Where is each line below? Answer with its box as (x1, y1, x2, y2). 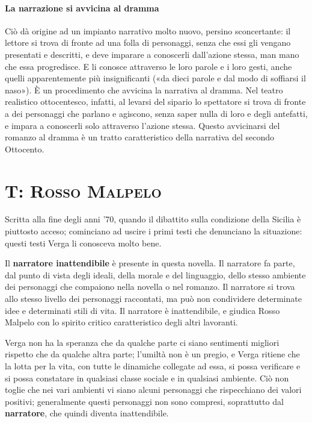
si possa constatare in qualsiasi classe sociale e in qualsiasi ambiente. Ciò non (5, 371, 289, 384)
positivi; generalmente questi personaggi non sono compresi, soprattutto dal (5, 395, 284, 407)
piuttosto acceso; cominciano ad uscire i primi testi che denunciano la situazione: (5, 225, 302, 237)
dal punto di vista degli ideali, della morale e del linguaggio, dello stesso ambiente (5, 268, 306, 281)
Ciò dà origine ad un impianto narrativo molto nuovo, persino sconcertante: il (5, 24, 291, 37)
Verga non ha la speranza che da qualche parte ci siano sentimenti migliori (5, 336, 280, 348)
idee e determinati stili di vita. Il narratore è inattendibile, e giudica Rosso (5, 304, 280, 316)
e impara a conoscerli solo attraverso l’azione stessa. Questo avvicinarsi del (5, 119, 280, 131)
